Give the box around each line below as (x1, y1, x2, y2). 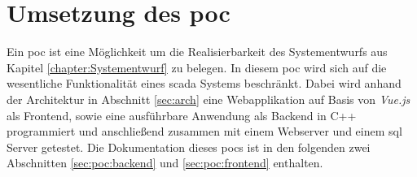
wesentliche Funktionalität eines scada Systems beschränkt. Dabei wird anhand (7, 75, 402, 92)
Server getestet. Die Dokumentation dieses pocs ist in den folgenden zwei (7, 138, 371, 155)
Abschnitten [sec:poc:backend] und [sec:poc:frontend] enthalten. (7, 154, 323, 171)
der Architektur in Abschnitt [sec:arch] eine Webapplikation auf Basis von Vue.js (7, 90, 410, 107)
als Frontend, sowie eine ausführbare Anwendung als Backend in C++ (7, 106, 357, 123)
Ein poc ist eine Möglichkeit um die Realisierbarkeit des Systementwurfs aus (7, 43, 388, 60)
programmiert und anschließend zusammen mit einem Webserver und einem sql (7, 123, 402, 140)
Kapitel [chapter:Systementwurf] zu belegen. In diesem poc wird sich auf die (7, 58, 387, 76)
